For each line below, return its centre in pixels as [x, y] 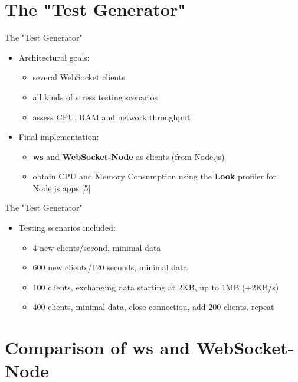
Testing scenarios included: [67, 228]
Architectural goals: [54, 57]
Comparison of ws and [98, 347]
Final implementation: [59, 137]
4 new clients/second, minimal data [97, 247]
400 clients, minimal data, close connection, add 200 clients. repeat [153, 307]
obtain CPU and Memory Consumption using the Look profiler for [155, 176]
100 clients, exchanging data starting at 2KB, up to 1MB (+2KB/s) [156, 287]
